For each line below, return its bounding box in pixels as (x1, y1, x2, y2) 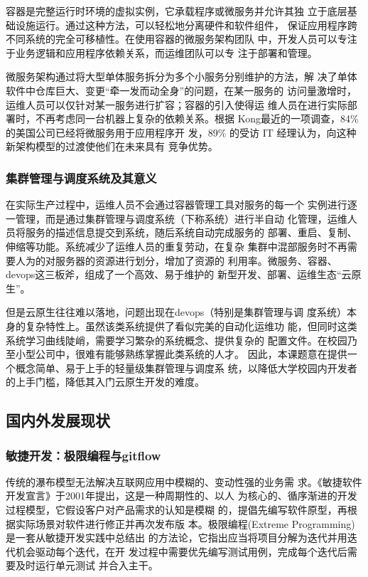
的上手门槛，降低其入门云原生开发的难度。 (6, 374, 205, 389)
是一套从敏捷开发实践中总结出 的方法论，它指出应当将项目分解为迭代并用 (6, 530, 347, 545)
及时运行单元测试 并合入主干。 (15, 558, 158, 573)
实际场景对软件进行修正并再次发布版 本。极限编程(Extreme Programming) (15, 516, 355, 531)
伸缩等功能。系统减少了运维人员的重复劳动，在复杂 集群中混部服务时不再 (6, 238, 347, 253)
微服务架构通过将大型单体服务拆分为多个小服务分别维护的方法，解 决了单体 (6, 69, 357, 84)
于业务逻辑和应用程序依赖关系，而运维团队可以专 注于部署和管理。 (6, 45, 318, 60)
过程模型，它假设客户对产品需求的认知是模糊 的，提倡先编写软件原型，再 (6, 502, 347, 517)
